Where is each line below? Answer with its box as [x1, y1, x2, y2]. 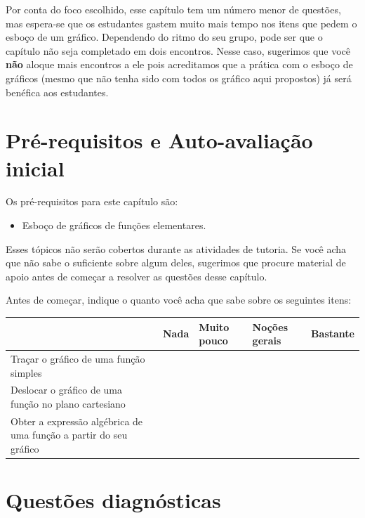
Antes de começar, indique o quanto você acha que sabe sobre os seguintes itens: [6, 292, 352, 307]
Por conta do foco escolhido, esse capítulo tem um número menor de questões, [6, 2, 341, 16]
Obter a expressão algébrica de [11, 413, 143, 428]
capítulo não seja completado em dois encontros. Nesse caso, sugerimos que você [6, 43, 350, 58]
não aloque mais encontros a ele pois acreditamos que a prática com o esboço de [6, 57, 353, 72]
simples [11, 365, 42, 380]
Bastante [311, 326, 354, 341]
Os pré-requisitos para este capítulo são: [6, 194, 178, 209]
